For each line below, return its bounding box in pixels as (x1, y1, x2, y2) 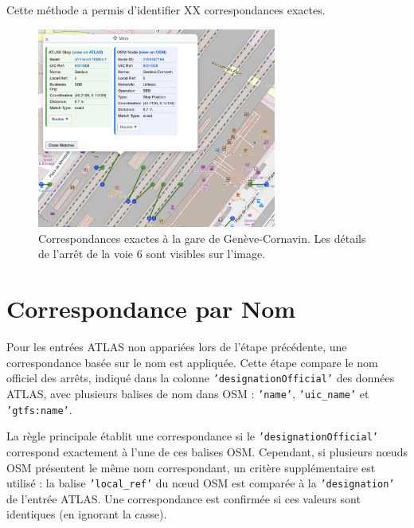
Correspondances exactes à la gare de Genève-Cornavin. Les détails (38, 229, 366, 246)
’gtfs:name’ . (6, 401, 72, 417)
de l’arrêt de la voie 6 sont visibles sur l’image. (38, 245, 266, 262)
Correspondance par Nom (6, 292, 296, 325)
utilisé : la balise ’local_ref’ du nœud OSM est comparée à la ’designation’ (6, 475, 395, 491)
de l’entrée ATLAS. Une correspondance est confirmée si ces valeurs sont (6, 490, 361, 506)
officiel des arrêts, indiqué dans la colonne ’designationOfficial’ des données (6, 370, 395, 386)
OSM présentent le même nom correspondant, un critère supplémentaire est (6, 459, 376, 475)
